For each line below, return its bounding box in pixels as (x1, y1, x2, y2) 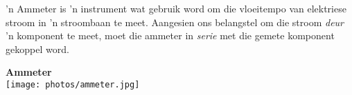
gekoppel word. (6, 41, 69, 56)
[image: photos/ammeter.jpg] (6, 79, 140, 89)
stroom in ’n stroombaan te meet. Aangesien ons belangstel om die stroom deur (6, 14, 344, 29)
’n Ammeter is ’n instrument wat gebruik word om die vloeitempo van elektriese (6, 1, 346, 15)
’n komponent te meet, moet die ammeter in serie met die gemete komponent (6, 28, 335, 43)
